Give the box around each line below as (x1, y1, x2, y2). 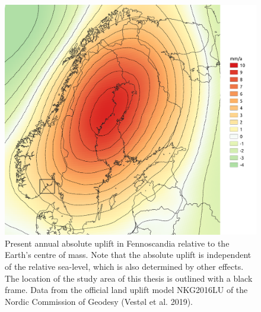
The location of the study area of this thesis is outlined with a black (5, 272, 253, 284)
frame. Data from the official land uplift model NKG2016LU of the (5, 283, 248, 296)
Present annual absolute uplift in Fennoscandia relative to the (5, 237, 230, 249)
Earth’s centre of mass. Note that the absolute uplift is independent (5, 248, 252, 261)
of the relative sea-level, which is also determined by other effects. (5, 260, 244, 272)
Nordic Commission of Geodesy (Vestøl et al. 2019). (5, 295, 193, 307)
